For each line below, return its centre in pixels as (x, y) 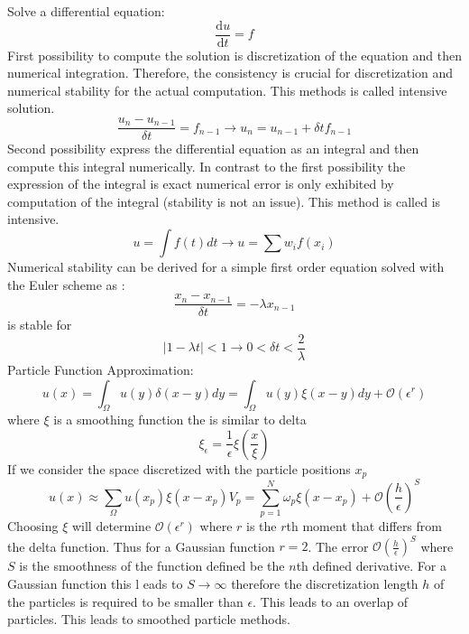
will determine (111, 526)
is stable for (40, 325)
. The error (338, 546)
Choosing (33, 526)
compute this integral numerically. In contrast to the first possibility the (207, 166)
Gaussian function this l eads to (95, 583)
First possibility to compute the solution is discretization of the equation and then (234, 55)
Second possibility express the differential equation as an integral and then (213, 149)
